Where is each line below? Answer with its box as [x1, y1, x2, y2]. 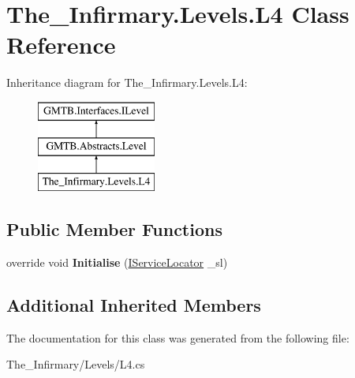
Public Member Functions [6, 217, 222, 241]
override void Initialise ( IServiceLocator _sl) [6, 254, 228, 271]
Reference [6, 28, 116, 61]
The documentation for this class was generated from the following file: [6, 329, 349, 346]
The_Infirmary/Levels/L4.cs [6, 356, 145, 372]
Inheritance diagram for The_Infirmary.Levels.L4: [6, 74, 248, 91]
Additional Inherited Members [6, 293, 261, 317]
